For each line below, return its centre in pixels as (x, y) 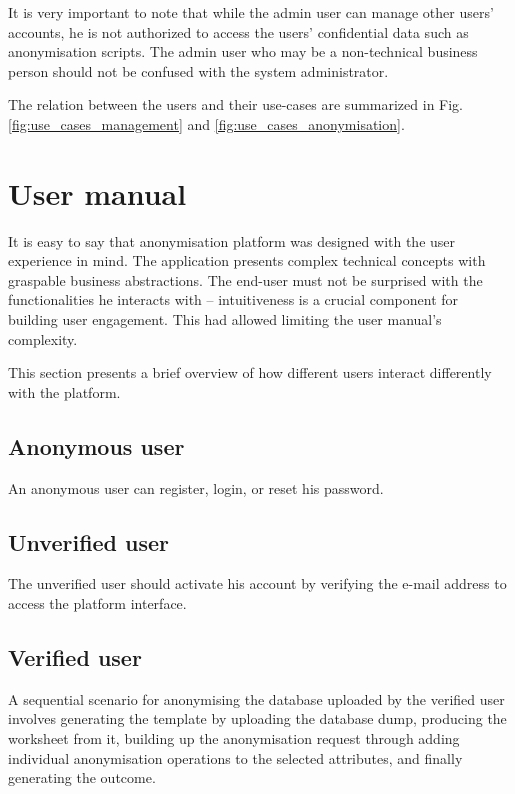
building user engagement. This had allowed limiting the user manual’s (225, 319)
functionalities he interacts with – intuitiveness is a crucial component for (233, 299)
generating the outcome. (82, 777)
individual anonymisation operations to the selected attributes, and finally (235, 757)
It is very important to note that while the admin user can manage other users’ (251, 12)
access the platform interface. (97, 603)
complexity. (43, 338)
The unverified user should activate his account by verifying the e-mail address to (257, 583)
